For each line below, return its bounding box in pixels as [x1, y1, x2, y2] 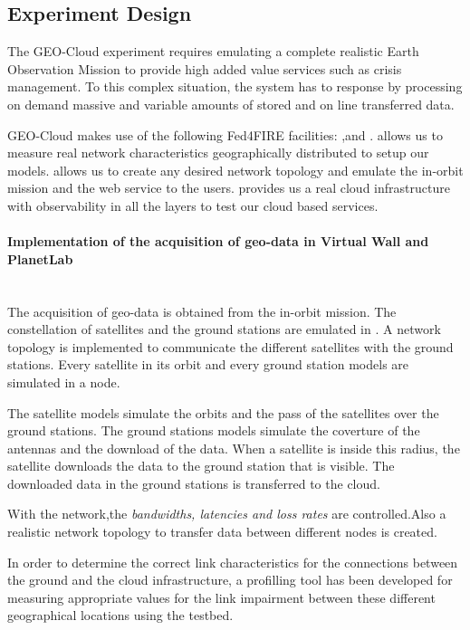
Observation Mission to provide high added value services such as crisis [7, 59, 402, 78]
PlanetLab [7, 249, 73, 268]
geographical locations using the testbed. [7, 606, 234, 625]
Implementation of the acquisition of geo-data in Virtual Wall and [7, 232, 429, 251]
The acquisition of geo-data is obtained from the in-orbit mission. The [7, 301, 397, 320]
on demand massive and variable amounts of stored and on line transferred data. [7, 94, 455, 113]
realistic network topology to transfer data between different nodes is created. [7, 522, 437, 541]
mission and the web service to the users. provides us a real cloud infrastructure [7, 178, 450, 197]
